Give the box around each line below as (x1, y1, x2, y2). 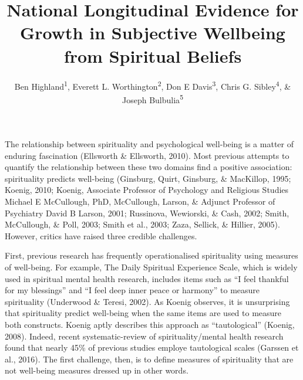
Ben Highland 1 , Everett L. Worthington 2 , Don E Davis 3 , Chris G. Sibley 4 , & (14, 78, 291, 92)
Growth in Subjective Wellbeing (20, 21, 285, 45)
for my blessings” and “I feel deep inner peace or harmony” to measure (5, 284, 260, 296)
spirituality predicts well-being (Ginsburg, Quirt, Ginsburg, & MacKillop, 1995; (5, 172, 291, 184)
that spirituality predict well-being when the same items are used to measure (5, 307, 282, 319)
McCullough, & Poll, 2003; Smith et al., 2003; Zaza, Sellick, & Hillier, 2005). (5, 218, 280, 230)
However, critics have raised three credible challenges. (5, 229, 197, 242)
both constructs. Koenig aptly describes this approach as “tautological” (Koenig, (5, 318, 295, 330)
